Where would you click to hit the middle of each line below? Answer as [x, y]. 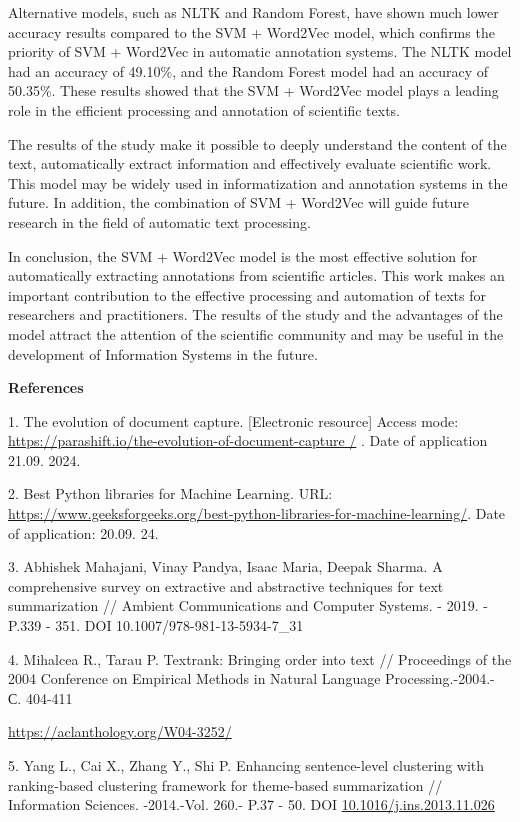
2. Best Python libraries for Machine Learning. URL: [170, 493]
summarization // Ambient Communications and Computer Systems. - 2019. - [248, 605]
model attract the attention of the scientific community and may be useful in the [256, 333]
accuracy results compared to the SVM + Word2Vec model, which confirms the [251, 31]
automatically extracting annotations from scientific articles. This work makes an [256, 275]
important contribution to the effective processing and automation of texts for [247, 294]
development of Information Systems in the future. [163, 353]
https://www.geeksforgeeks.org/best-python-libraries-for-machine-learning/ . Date [257, 513]
